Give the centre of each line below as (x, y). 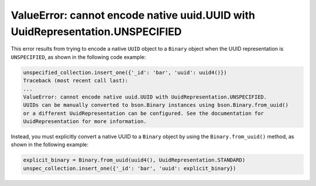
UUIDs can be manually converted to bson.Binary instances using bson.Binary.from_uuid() (156, 105)
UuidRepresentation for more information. (85, 122)
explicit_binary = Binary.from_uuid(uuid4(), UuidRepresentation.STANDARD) (134, 160)
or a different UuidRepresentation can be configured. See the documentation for (144, 113)
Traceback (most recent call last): (76, 81)
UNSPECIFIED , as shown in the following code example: (78, 57)
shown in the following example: (50, 145)
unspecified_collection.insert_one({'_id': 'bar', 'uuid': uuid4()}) (125, 72)
